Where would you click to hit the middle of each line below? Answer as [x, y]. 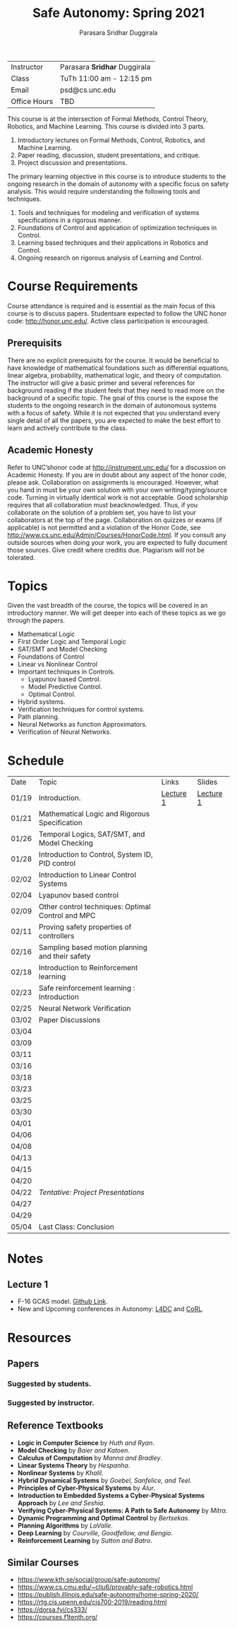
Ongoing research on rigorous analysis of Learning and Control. [110, 258]
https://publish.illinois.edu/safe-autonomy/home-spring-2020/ [108, 1595]
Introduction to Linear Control [87, 875]
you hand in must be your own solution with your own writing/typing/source [117, 490]
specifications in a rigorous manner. [69, 220]
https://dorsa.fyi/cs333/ [52, 1610]
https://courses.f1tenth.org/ [57, 1617]
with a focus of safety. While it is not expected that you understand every [114, 412]
